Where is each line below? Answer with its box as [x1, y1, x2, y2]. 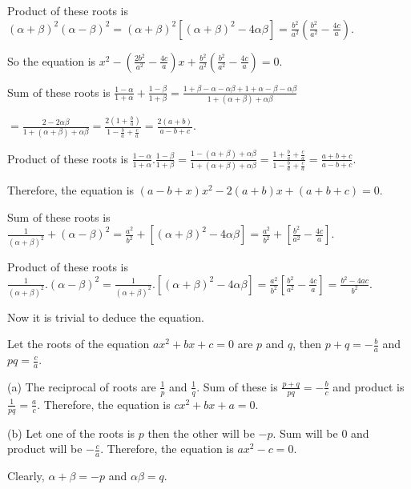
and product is [332, 378, 405, 395]
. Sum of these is [196, 378, 278, 395]
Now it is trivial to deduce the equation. [7, 308, 204, 325]
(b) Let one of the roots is [7, 424, 135, 441]
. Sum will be [272, 424, 338, 441]
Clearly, [7, 467, 45, 484]
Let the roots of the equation [7, 335, 150, 352]
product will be [7, 440, 83, 457]
